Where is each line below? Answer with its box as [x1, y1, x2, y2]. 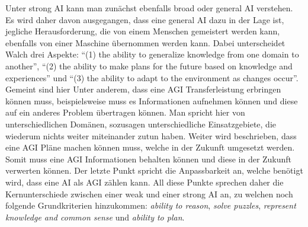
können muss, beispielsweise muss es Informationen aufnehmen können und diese [5, 94, 298, 107]
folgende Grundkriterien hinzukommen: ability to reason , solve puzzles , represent [5, 199, 296, 212]
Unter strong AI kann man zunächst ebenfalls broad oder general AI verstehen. [5, 2, 293, 14]
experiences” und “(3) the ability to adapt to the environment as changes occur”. [5, 71, 299, 84]
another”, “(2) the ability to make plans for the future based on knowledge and [5, 59, 293, 72]
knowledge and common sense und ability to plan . [5, 210, 185, 223]
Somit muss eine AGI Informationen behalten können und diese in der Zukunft [5, 152, 292, 165]
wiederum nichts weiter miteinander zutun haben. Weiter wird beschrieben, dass [5, 129, 297, 142]
